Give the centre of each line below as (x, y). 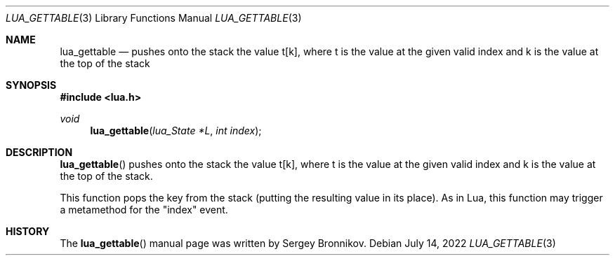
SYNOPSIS (31, 85)
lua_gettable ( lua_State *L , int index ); (176, 130)
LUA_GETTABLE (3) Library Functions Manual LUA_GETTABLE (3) (154, 18)
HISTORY (28, 231)
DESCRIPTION (39, 152)
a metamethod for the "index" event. (144, 210)
